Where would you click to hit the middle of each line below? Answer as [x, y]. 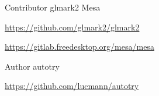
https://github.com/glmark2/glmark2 [72, 27]
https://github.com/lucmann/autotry [72, 86]
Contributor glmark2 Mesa [53, 7]
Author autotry [32, 66]
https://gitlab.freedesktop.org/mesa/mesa [79, 47]
